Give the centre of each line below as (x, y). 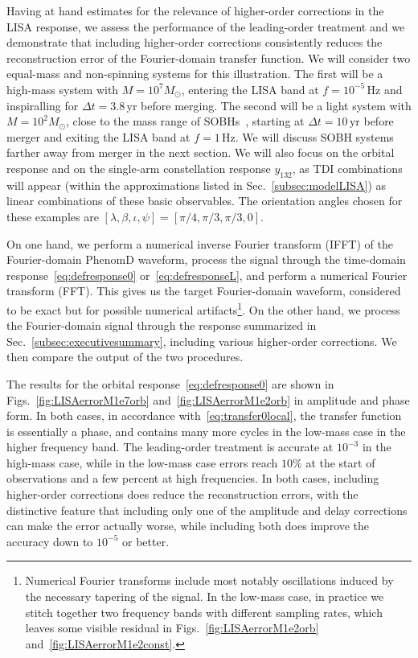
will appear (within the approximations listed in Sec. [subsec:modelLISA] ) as (197, 185)
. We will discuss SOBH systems (314, 136)
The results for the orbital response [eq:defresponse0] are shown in (170, 383)
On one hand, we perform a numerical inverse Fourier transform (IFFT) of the (200, 243)
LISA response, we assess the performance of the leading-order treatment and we (206, 26)
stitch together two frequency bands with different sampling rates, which (204, 612)
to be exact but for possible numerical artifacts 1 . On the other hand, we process (203, 308)
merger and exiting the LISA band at (98, 136)
